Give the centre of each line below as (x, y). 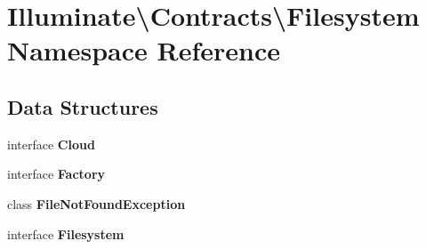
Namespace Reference (144, 50)
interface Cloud (51, 144)
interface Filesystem (66, 233)
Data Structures (83, 106)
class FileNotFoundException (96, 203)
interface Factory (56, 174)
